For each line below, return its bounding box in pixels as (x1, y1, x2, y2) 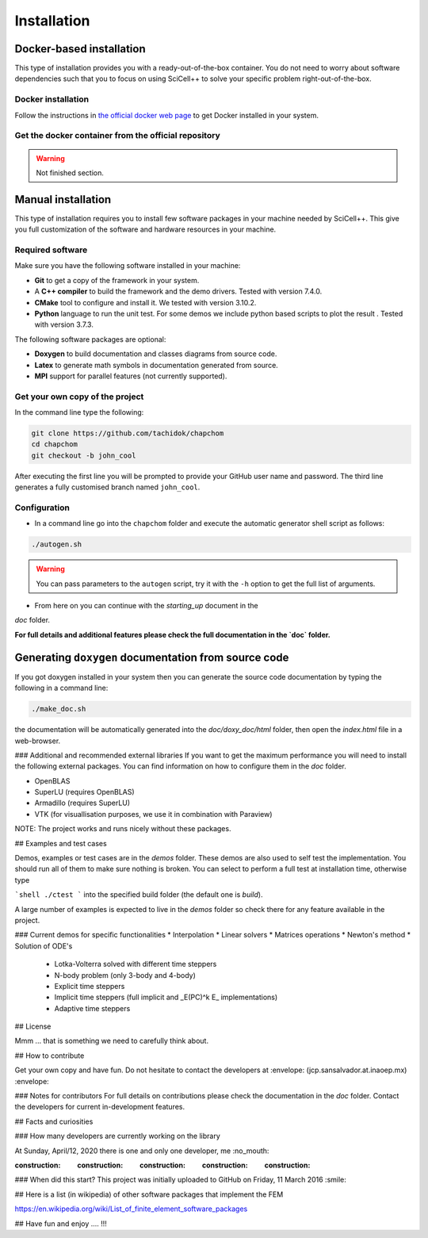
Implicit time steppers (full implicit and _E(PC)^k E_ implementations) (54, 992, 278, 1002)
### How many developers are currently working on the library (14, 1131, 221, 1141)
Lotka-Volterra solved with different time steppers (54, 960, 217, 969)
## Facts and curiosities (14, 1117, 94, 1126)
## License (14, 1021, 52, 1031)
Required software (14, 244, 88, 255)
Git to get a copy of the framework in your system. (34, 275, 200, 285)
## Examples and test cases (14, 838, 107, 848)
